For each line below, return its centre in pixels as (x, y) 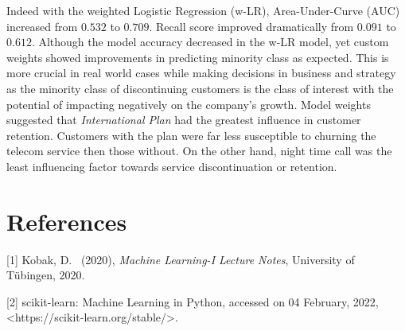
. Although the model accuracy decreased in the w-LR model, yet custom (210, 42)
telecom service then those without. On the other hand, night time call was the (199, 151)
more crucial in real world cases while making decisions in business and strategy (201, 73)
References (67, 221)
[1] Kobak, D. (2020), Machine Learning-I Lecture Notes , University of (181, 259)
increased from (42, 26)
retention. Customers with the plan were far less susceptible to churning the (191, 135)
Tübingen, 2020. (46, 275)
